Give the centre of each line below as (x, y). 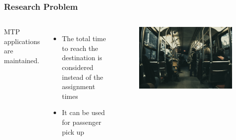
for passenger (82, 122)
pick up (73, 131)
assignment (79, 86)
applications (22, 41)
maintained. (22, 60)
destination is (82, 58)
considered (78, 67)
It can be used (84, 112)
